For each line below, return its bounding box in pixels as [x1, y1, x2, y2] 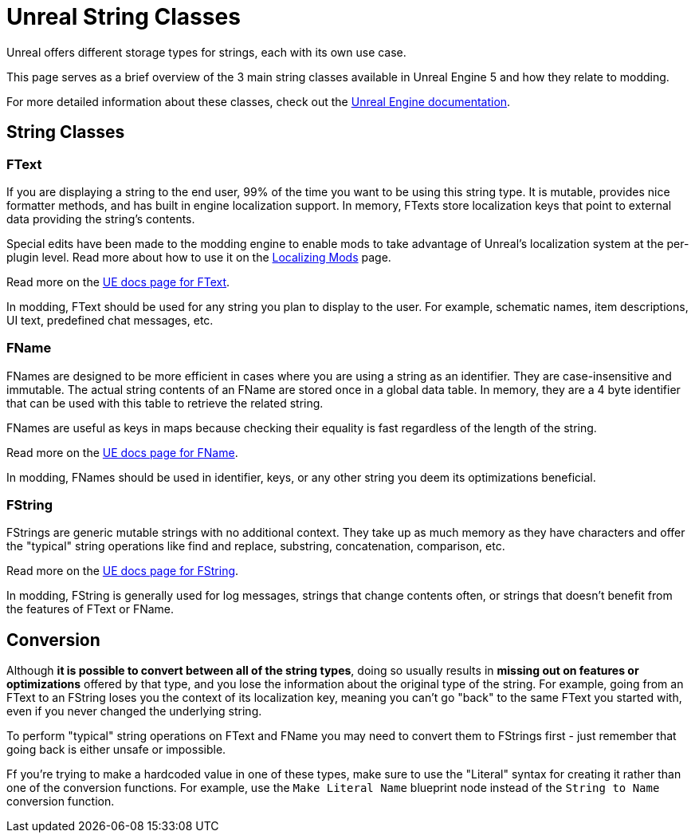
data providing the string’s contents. [6, 211, 195, 226]
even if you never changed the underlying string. [6, 704, 262, 719]
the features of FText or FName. [6, 602, 175, 616]
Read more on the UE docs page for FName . [6, 445, 238, 459]
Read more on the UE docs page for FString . [6, 564, 239, 578]
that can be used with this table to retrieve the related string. [6, 396, 324, 410]
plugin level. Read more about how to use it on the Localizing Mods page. [6, 250, 391, 264]
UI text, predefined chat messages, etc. [6, 313, 214, 327]
